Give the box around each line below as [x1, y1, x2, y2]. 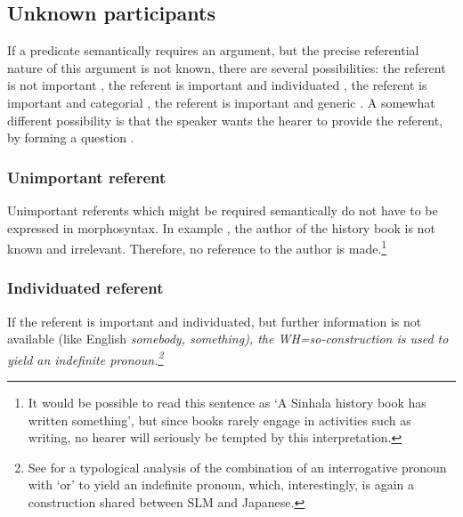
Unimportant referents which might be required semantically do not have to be [7, 200, 438, 219]
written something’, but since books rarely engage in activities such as [28, 410, 411, 429]
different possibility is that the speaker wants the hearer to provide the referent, [7, 110, 443, 129]
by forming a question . [7, 128, 134, 147]
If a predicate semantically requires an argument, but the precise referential [7, 41, 419, 60]
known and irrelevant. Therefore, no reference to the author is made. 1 [7, 237, 387, 257]
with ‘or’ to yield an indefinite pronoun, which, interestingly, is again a [28, 475, 414, 494]
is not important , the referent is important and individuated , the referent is [7, 76, 427, 94]
